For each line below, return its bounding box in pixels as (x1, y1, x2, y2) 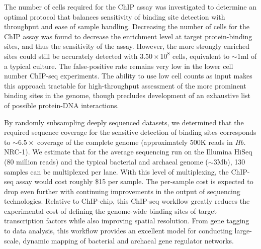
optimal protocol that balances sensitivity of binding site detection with (4, 11, 225, 22)
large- (234, 225, 252, 236)
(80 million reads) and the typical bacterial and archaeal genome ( (4, 156, 208, 167)
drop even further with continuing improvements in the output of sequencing (4, 186, 240, 196)
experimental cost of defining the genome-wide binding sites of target (4, 205, 217, 216)
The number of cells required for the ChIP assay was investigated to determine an (4, 2, 257, 12)
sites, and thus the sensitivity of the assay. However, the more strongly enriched (4, 41, 250, 51)
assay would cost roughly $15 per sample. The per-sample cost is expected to (16, 176, 253, 187)
